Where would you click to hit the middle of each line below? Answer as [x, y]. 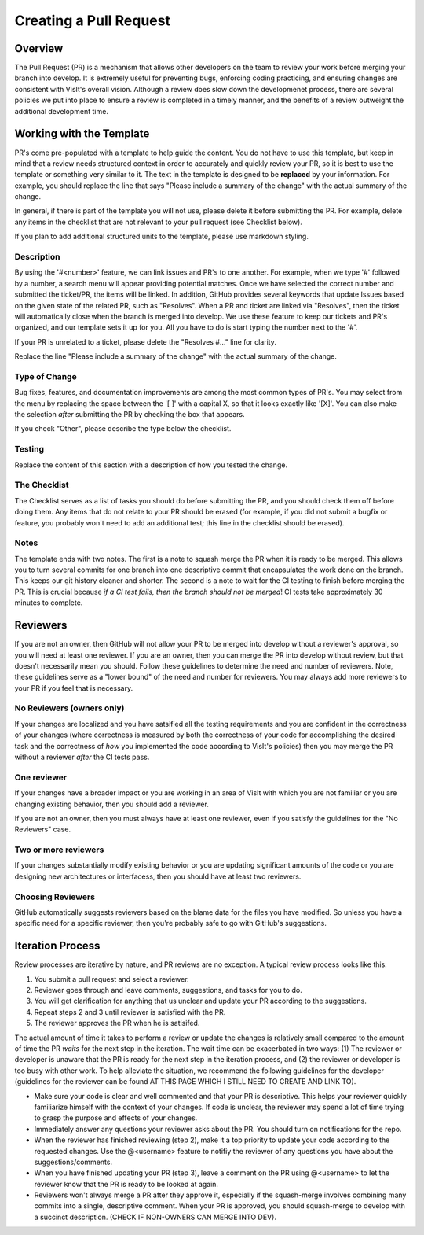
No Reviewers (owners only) [69, 708]
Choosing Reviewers [55, 897]
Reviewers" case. [42, 829]
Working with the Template [82, 134]
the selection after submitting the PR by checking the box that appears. [130, 415]
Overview [39, 48]
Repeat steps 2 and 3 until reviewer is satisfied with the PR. [130, 1012]
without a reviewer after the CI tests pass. [82, 757]
